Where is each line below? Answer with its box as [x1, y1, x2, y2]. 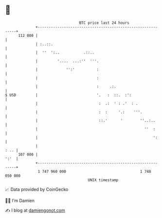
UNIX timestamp [88, 177, 119, 183]
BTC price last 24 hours [79, 20, 130, 25]
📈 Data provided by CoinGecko [5, 186, 69, 192]
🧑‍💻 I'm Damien [5, 198, 35, 203]
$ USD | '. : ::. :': [5, 92, 132, 98]
